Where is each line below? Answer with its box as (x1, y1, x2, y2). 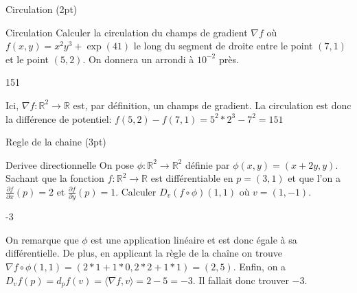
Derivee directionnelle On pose (5, 157, 135, 172)
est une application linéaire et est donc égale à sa (91, 232, 297, 246)
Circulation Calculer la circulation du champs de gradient (5, 25, 248, 39)
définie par (185, 157, 230, 172)
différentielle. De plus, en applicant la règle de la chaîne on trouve (5, 246, 282, 260)
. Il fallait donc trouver (192, 272, 289, 287)
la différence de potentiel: (5, 111, 112, 126)
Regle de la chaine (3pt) (5, 134, 106, 149)
